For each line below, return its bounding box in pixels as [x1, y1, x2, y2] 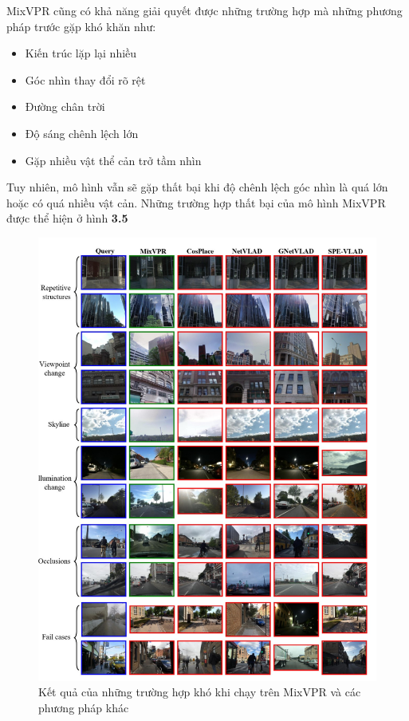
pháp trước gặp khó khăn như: [6, 18, 156, 34]
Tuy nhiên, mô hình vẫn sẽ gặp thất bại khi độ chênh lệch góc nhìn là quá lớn [6, 179, 388, 195]
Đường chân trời [25, 98, 105, 115]
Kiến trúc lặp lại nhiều [25, 45, 137, 61]
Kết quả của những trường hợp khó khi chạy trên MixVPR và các [38, 684, 361, 700]
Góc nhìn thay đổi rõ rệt [25, 71, 146, 88]
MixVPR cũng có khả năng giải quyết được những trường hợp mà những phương [6, 2, 403, 18]
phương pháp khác [38, 699, 129, 716]
